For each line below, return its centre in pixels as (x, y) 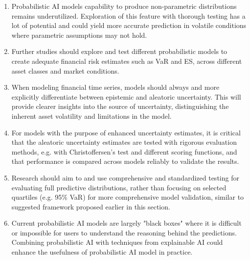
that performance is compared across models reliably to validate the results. (125, 161)
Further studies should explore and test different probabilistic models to (119, 51)
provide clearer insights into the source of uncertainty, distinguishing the (120, 106)
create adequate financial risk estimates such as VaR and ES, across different (127, 61)
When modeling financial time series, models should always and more (115, 87)
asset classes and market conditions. (65, 70)
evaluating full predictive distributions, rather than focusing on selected (119, 187)
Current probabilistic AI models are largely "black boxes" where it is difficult (126, 223)
